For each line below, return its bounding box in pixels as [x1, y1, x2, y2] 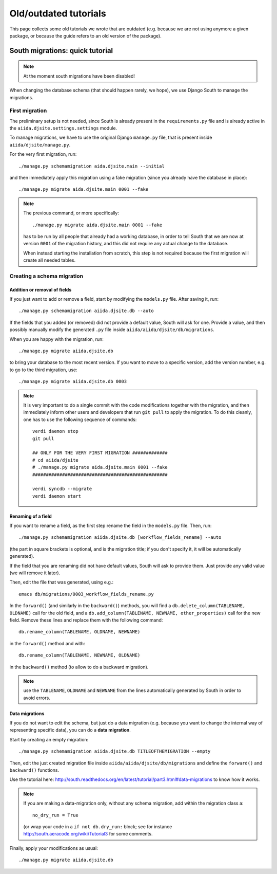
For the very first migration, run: [9, 151, 77, 157]
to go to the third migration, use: [9, 367, 78, 373]
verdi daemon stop [32, 428, 79, 434]
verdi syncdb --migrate [32, 486, 92, 492]
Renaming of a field [9, 513, 52, 519]
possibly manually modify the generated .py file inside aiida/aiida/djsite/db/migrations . [9, 326, 215, 333]
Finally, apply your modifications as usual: [9, 845, 98, 851]
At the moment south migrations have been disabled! [23, 72, 135, 79]
